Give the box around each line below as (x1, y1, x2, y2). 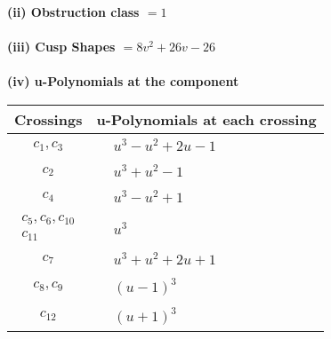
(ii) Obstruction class (7, 3, 140, 20)
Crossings (14, 108, 83, 130)
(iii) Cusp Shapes (7, 37, 116, 56)
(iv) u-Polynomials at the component (7, 72, 239, 91)
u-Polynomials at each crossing (96, 108, 317, 130)
